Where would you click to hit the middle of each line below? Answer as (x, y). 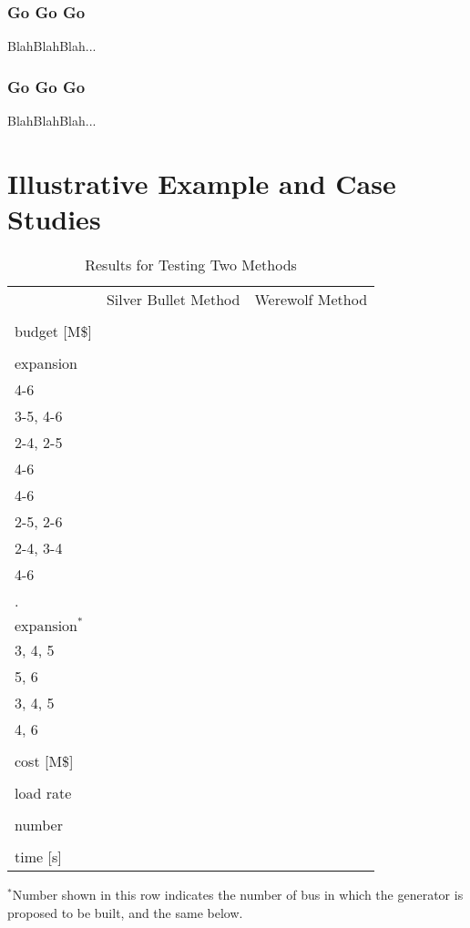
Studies (54, 219)
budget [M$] (53, 331)
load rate (43, 792)
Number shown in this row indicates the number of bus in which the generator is (238, 894)
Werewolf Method (311, 299)
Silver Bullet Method (173, 299)
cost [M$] (44, 760)
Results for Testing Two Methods (191, 264)
